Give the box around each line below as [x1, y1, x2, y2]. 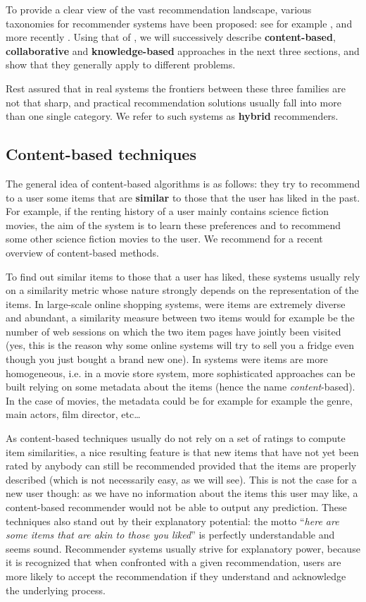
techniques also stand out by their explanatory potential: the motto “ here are [6, 513, 339, 528]
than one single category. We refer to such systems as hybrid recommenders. [6, 109, 339, 123]
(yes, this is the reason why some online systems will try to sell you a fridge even [6, 338, 355, 352]
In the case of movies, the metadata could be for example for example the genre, [6, 393, 353, 407]
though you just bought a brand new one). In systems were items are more [6, 352, 328, 367]
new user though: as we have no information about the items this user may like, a [6, 486, 358, 500]
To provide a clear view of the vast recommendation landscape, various [6, 2, 312, 16]
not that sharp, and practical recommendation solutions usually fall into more [6, 94, 341, 109]
